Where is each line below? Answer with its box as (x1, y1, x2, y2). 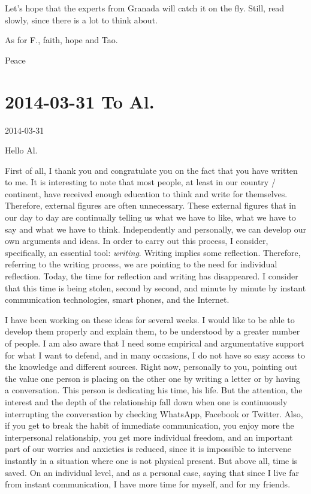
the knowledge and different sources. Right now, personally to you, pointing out (5, 360, 298, 373)
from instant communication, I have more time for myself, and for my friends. (5, 478, 291, 490)
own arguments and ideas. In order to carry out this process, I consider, (5, 234, 268, 247)
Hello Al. (5, 144, 38, 156)
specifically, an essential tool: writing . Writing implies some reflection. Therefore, (5, 246, 301, 258)
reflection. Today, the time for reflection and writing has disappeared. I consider (5, 270, 298, 282)
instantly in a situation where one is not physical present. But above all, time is (5, 454, 298, 466)
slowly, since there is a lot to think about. (5, 13, 158, 26)
